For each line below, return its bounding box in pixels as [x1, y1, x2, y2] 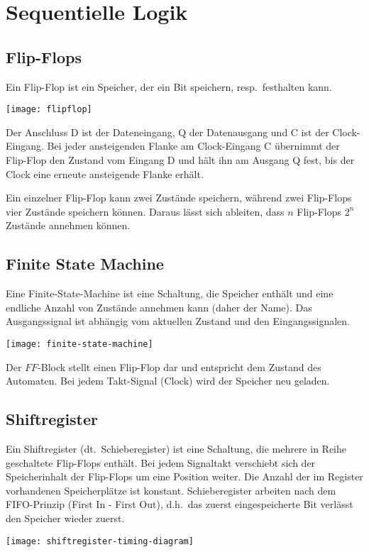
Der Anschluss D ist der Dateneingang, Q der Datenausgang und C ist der [6, 124, 329, 139]
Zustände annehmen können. [6, 218, 131, 233]
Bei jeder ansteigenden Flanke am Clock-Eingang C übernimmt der [47, 138, 340, 153]
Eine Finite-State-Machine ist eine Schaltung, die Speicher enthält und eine [6, 286, 334, 301]
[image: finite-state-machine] [6, 338, 153, 349]
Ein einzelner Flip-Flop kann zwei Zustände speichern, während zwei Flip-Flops [6, 190, 352, 205]
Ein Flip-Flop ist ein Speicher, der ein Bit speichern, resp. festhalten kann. [6, 79, 332, 94]
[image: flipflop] [6, 104, 92, 115]
